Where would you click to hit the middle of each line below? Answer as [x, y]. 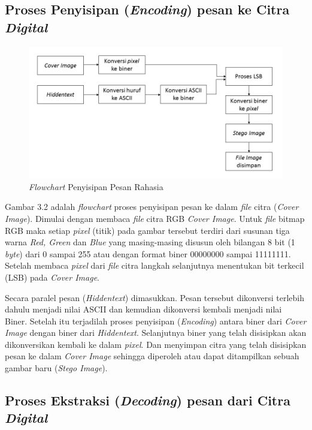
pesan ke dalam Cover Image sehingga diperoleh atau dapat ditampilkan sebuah [152, 356]
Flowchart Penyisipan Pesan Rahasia [96, 186]
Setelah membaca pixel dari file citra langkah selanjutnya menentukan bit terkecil [155, 265]
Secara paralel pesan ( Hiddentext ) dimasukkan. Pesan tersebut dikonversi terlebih [155, 297]
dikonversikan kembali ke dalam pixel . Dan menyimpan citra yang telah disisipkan [156, 344]
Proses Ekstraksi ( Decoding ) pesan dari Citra [148, 400]
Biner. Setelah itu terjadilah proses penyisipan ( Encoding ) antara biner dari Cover [156, 321]
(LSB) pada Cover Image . [52, 277]
